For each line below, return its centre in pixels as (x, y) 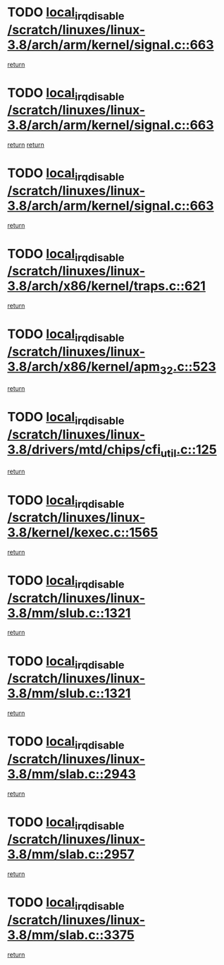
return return (26, 145)
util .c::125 (189, 451)
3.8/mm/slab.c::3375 (71, 935)
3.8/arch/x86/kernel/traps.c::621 (107, 286)
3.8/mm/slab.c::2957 (71, 855)
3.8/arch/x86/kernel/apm (84, 366)
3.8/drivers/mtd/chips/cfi (84, 450)
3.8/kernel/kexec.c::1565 (83, 533)
